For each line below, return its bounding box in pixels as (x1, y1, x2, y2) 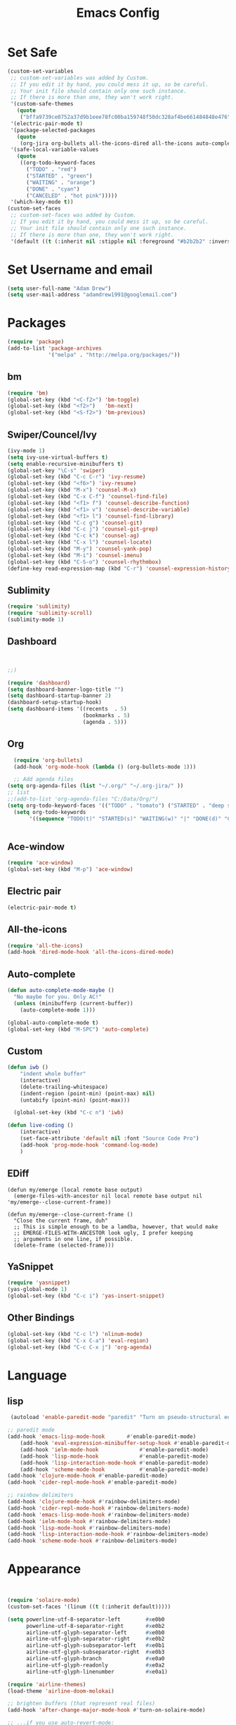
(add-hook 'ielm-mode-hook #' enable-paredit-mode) (20, 1446, 209, 1453)
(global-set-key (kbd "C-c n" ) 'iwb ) (13, 1109, 124, 1116)
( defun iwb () (7, 1064, 49, 1071)
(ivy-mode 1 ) (7, 447, 46, 454)
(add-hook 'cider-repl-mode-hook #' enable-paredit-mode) (7, 1479, 178, 1486)
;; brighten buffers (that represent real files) (7, 1700, 156, 1707)
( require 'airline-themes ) (7, 1681, 86, 1688)
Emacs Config (76, 5, 160, 21)
